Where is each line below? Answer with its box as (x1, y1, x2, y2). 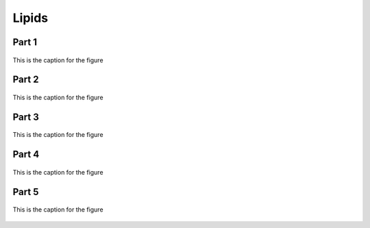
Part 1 (12, 36, 38, 48)
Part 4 (12, 149, 40, 160)
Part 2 (12, 74, 39, 86)
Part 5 (12, 186, 39, 198)
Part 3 (12, 111, 39, 123)
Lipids (12, 10, 48, 25)
